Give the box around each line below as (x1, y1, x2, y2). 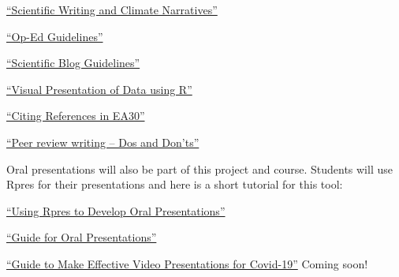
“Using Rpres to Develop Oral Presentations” (6, 202, 226, 219)
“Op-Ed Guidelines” (6, 28, 103, 44)
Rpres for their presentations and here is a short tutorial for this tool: (6, 176, 343, 193)
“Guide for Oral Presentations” (6, 229, 157, 245)
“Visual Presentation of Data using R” (6, 80, 192, 97)
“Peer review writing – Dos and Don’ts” (6, 133, 199, 150)
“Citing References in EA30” (6, 107, 145, 124)
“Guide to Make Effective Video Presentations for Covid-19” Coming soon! (6, 255, 368, 271)
